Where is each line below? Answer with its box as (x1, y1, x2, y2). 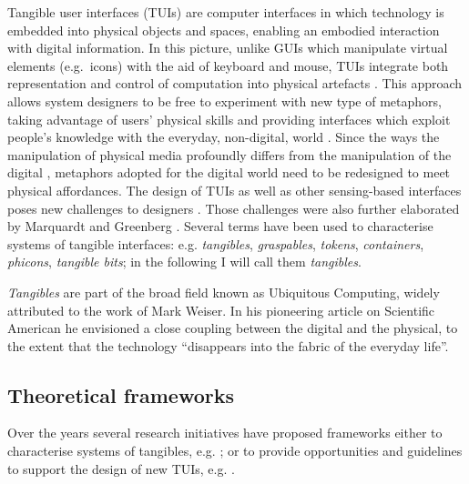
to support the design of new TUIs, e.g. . (7, 459, 235, 478)
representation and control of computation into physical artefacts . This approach (7, 74, 463, 93)
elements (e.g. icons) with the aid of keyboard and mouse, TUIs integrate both (7, 55, 449, 75)
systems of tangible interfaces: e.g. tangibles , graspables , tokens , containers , (7, 234, 424, 253)
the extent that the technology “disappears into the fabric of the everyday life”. (7, 336, 449, 355)
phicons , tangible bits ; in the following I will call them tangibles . (7, 252, 362, 271)
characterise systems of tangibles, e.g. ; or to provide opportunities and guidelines (7, 441, 463, 460)
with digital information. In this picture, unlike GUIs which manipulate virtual (7, 38, 448, 57)
